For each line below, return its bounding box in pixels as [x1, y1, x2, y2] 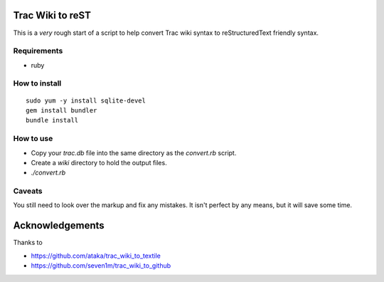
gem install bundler [26, 107, 97, 114]
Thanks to [13, 239, 43, 247]
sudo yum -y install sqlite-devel [26, 96, 146, 105]
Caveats [13, 186, 43, 196]
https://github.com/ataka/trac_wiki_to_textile [31, 251, 161, 260]
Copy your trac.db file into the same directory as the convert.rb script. [31, 148, 237, 157]
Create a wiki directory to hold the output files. [31, 158, 167, 167]
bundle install [26, 116, 79, 125]
